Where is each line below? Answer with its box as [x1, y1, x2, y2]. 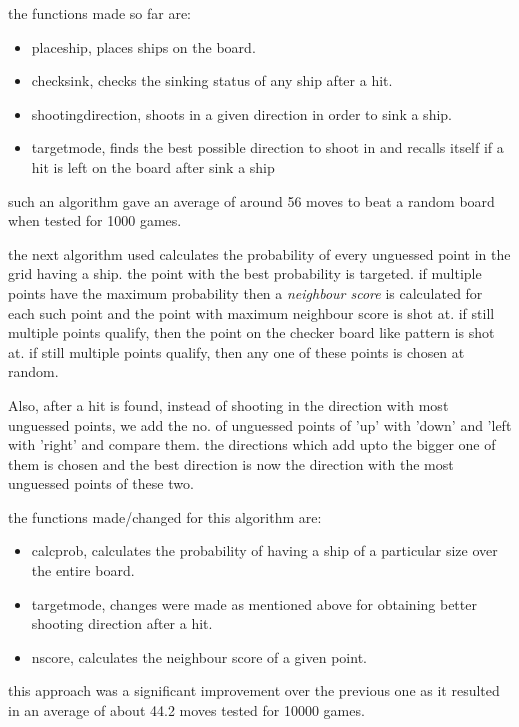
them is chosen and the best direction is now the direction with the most [8, 453, 454, 474]
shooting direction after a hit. [31, 613, 213, 634]
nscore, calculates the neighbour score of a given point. [31, 646, 367, 667]
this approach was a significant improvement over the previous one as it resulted [8, 680, 500, 701]
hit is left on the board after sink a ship [31, 156, 275, 177]
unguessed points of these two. [8, 473, 194, 494]
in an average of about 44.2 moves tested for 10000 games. [8, 700, 365, 721]
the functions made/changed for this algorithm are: [8, 506, 322, 527]
